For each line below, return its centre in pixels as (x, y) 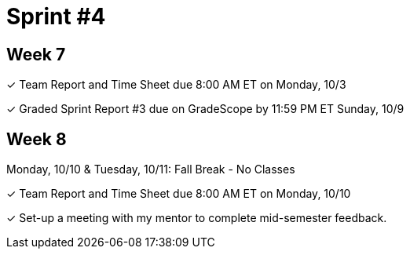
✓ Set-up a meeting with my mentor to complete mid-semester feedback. (197, 218)
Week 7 (36, 54)
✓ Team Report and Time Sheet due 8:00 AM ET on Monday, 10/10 (179, 194)
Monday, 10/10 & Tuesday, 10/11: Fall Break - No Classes (151, 169)
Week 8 (37, 139)
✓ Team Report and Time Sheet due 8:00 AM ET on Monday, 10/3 (176, 85)
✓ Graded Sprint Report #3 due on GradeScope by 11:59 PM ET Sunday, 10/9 (205, 109)
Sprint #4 (56, 16)
